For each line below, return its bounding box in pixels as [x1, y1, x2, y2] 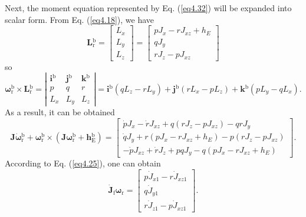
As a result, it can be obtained [5, 106, 115, 118]
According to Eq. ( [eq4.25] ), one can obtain [5, 157, 161, 169]
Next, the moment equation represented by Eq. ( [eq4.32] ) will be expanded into [5, 2, 292, 14]
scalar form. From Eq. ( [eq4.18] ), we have [5, 13, 154, 25]
